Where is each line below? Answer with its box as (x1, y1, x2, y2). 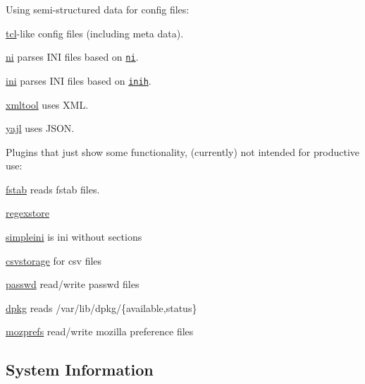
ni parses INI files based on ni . (6, 49, 139, 64)
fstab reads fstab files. (6, 181, 100, 196)
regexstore (6, 205, 49, 220)
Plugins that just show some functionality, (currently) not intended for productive (6, 144, 360, 159)
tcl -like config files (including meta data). (6, 25, 184, 40)
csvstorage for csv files (6, 253, 102, 268)
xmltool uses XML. (6, 97, 89, 112)
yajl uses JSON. (6, 121, 75, 136)
